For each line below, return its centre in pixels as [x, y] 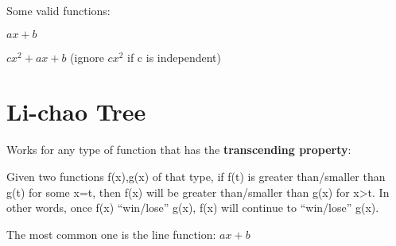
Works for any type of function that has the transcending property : [179, 150]
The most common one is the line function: [111, 234]
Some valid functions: [58, 10]
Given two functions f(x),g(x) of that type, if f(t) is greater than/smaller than [196, 176]
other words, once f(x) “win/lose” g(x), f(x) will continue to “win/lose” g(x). [193, 208]
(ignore [87, 57]
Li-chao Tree [76, 111]
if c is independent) [174, 57]
